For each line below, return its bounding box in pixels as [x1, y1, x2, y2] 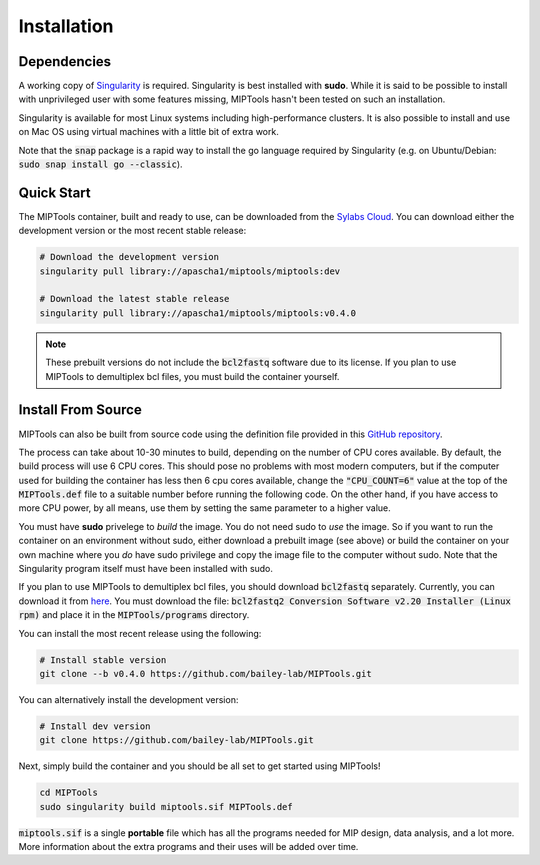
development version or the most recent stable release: [18, 225, 247, 237]
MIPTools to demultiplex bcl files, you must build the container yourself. [45, 370, 340, 382]
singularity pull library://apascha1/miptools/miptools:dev [39, 265, 341, 277]
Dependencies [18, 53, 112, 70]
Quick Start [18, 184, 91, 201]
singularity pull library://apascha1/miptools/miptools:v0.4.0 [39, 307, 357, 319]
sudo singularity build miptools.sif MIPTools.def [39, 801, 294, 812]
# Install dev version [39, 720, 151, 732]
